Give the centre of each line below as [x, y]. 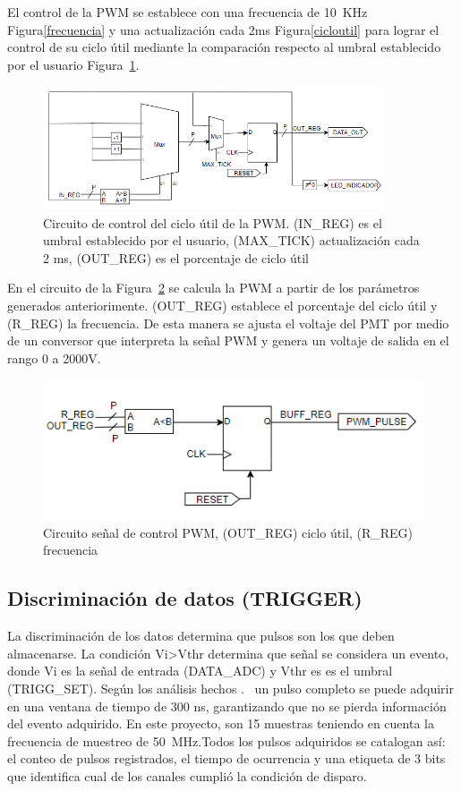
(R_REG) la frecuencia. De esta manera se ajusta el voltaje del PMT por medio [228, 323]
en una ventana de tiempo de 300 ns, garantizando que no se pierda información [227, 706]
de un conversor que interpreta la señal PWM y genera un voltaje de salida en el [228, 340]
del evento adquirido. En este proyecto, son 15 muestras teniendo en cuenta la [221, 723]
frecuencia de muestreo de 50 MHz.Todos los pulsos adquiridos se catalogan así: [226, 740]
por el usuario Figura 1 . [73, 64]
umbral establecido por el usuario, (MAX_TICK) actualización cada [231, 240]
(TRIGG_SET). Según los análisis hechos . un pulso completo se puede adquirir [230, 688]
